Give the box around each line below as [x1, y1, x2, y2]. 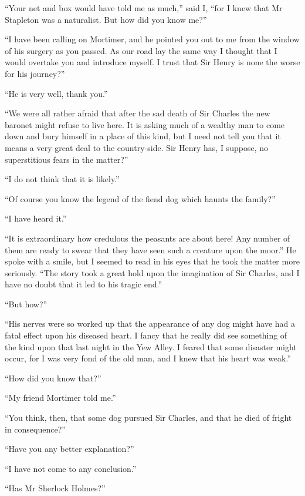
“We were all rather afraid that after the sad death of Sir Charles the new [5, 107, 270, 119]
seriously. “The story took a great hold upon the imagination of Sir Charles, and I [5, 266, 300, 279]
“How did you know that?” [5, 371, 101, 384]
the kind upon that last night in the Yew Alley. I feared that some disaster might [5, 340, 297, 353]
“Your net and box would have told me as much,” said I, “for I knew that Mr [5, 2, 283, 14]
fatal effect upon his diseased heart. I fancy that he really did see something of [5, 329, 287, 341]
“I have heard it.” [5, 212, 67, 224]
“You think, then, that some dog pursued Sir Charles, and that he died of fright [5, 411, 292, 424]
